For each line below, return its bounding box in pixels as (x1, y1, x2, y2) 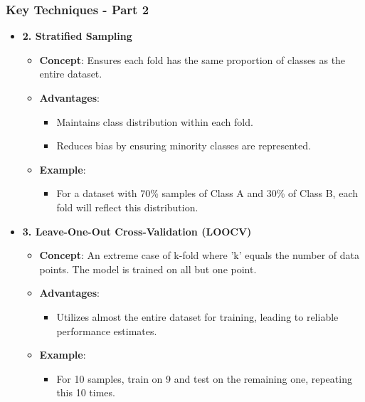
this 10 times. (56, 385, 115, 400)
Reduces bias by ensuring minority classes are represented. (56, 138, 311, 153)
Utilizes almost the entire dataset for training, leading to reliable (56, 309, 339, 324)
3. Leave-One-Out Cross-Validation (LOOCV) (22, 223, 252, 238)
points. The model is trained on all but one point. (39, 261, 257, 276)
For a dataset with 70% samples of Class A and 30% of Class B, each (56, 186, 359, 201)
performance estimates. (56, 323, 157, 338)
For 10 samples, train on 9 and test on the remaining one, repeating (56, 371, 352, 386)
